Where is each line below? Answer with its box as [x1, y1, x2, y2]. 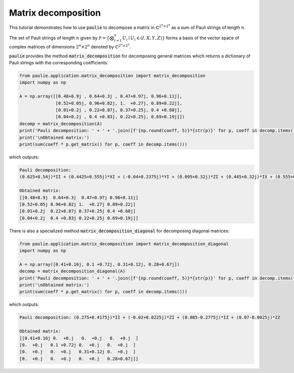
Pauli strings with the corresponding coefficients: [9, 60, 109, 66]
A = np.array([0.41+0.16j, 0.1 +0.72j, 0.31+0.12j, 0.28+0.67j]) [19, 261, 180, 267]
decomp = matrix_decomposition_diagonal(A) [19, 269, 126, 274]
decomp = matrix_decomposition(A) [19, 121, 102, 126]
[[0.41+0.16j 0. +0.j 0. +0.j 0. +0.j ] [19, 335, 139, 341]
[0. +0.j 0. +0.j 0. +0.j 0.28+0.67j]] [19, 356, 139, 361]
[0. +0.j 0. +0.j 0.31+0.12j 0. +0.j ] [19, 349, 136, 355]
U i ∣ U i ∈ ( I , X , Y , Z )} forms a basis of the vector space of [122, 35, 240, 42]
